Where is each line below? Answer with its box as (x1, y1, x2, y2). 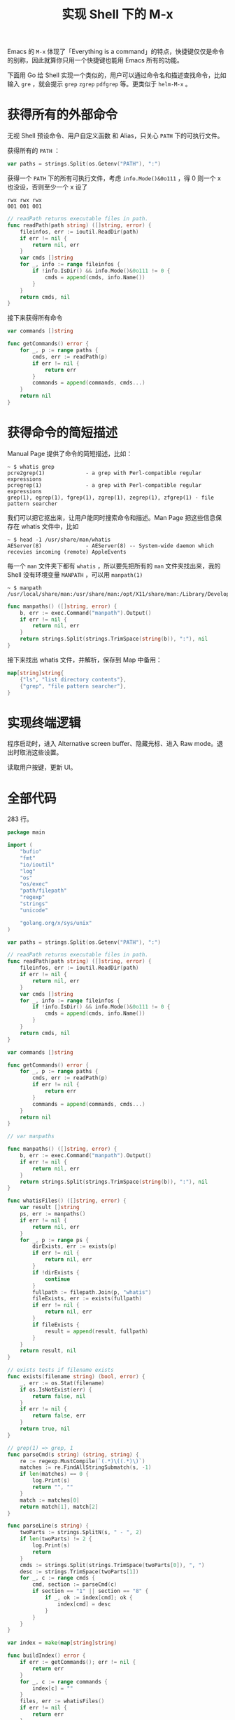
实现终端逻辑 (7, 715, 82, 731)
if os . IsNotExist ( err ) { (20, 1386, 92, 1393)
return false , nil (32, 1392, 86, 1400)
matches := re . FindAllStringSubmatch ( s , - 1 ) (20, 1464, 152, 1471)
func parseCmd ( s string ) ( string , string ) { (7, 1451, 139, 1458)
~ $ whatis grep (7, 463, 55, 470)
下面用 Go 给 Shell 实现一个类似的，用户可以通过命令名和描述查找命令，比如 (7, 71, 227, 79)
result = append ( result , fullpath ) (44, 1328, 149, 1335)
